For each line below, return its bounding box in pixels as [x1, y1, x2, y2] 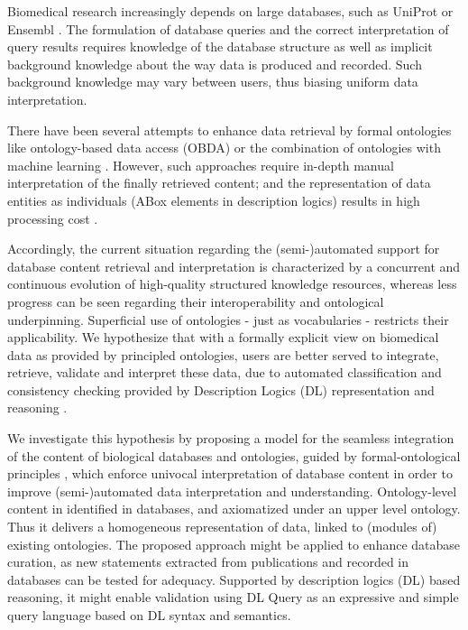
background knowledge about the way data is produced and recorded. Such [7, 54, 422, 73]
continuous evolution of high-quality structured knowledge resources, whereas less [7, 274, 457, 293]
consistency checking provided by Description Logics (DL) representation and [7, 380, 435, 399]
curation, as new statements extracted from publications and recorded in [7, 552, 409, 571]
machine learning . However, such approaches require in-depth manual [7, 155, 394, 174]
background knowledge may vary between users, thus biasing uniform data [7, 72, 418, 91]
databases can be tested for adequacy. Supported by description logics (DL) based [7, 570, 461, 588]
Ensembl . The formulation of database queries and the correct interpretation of [7, 19, 449, 38]
